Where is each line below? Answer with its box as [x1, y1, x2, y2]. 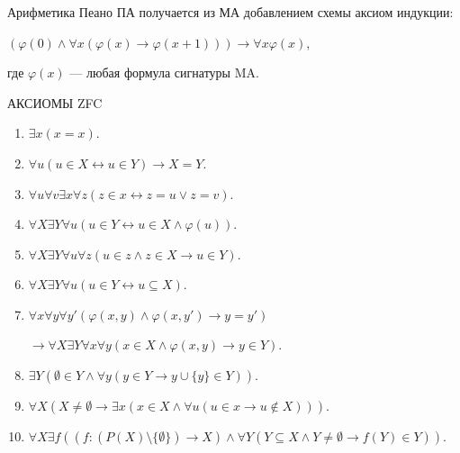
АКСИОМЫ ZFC [7, 93, 103, 112]
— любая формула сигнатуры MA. [69, 63, 259, 82]
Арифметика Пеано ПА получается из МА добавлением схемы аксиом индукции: [7, 3, 454, 21]
